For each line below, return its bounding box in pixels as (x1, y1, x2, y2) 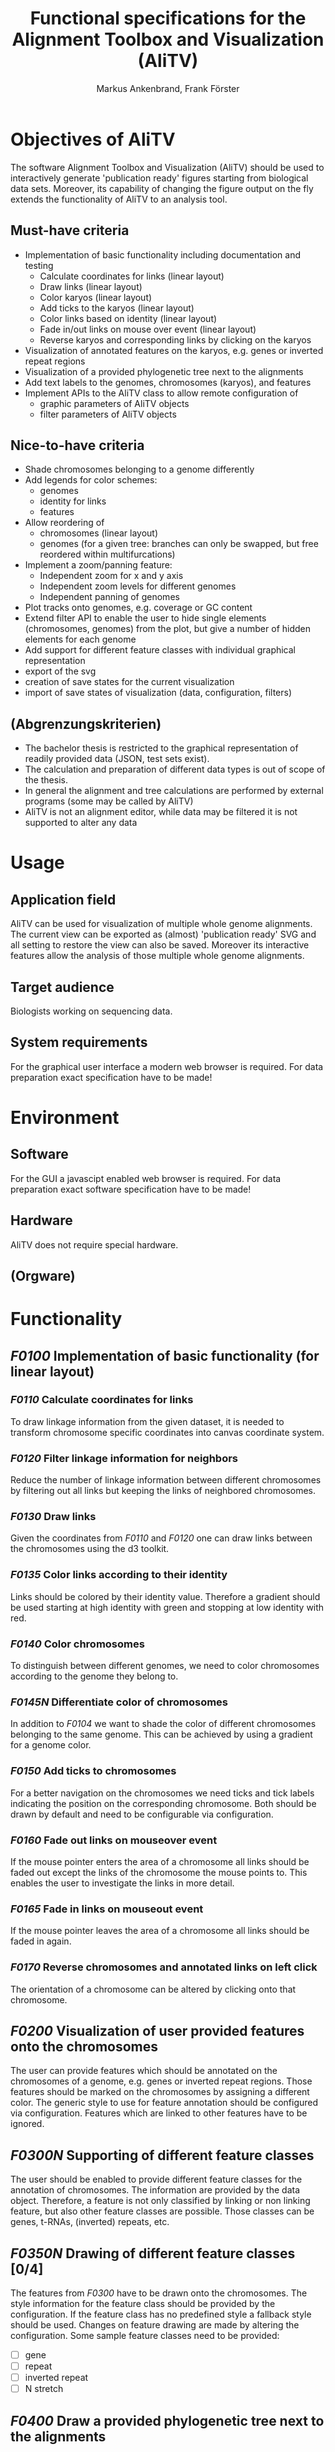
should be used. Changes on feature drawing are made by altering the (10, 2318, 300, 2331)
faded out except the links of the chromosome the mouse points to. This (10, 1866, 308, 1878)
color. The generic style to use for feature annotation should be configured (10, 2097, 319, 2109)
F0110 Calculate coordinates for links (10, 1393, 194, 1407)
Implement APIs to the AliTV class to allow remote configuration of (24, 387, 299, 399)
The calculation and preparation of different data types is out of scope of (24, 763, 326, 776)
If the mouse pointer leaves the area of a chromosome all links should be (10, 1925, 310, 1937)
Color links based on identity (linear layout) (39, 312, 218, 324)
